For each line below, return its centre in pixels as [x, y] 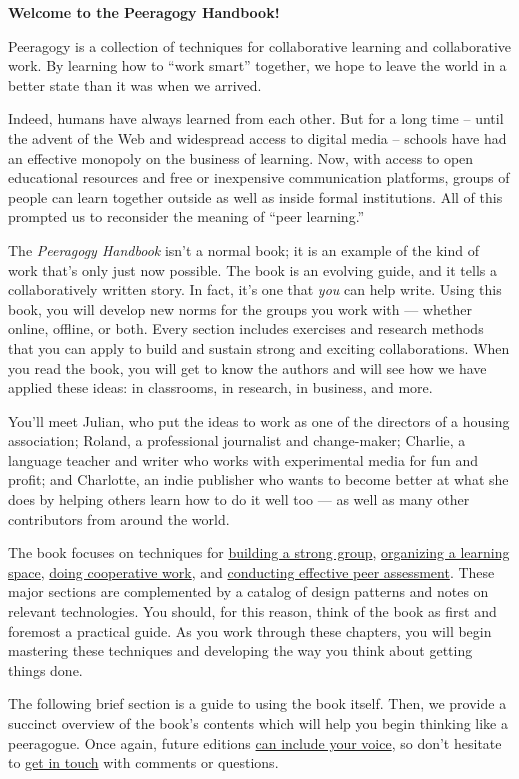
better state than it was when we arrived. [135, 84]
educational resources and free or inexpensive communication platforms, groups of [259, 177]
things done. [45, 669]
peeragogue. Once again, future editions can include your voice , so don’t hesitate [255, 742]
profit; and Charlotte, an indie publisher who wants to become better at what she [258, 479]
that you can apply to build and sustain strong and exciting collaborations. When [259, 347]
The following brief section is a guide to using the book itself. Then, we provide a [257, 703]
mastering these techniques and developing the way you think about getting [240, 650]
